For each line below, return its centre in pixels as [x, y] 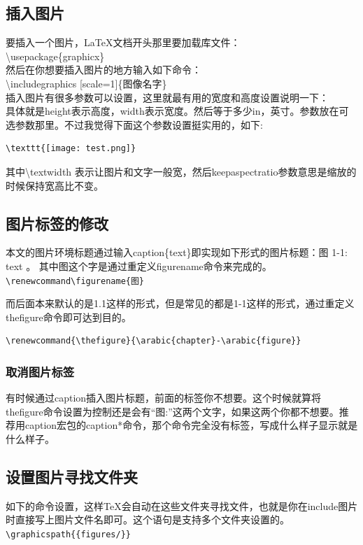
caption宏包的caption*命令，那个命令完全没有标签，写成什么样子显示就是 [191, 425]
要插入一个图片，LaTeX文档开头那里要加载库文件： [123, 42]
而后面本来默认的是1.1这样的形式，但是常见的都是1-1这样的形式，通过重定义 [180, 303]
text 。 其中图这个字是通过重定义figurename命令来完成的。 [139, 266]
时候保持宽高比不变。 [55, 185]
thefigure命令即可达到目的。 [69, 317]
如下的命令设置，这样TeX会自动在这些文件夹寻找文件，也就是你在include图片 [182, 505]
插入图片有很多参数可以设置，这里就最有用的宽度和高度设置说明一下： [167, 97]
